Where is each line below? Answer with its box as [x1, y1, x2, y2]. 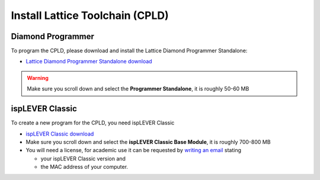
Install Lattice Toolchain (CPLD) [11, 9, 169, 22]
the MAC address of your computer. [40, 163, 129, 171]
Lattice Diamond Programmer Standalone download [25, 58, 152, 65]
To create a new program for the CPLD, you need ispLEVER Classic [11, 119, 175, 127]
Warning [27, 74, 49, 81]
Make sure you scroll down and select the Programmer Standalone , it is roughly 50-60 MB [27, 85, 249, 92]
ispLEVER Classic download [25, 130, 94, 137]
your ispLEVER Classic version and [40, 155, 126, 162]
